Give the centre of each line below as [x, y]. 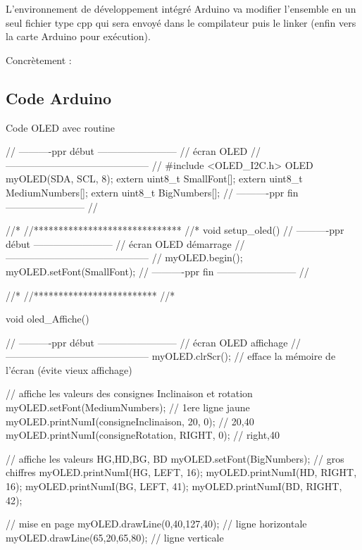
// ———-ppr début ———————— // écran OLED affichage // [154, 342]
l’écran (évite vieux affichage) [69, 369]
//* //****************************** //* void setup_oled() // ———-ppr [175, 230]
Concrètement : [39, 60]
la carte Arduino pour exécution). [78, 36]
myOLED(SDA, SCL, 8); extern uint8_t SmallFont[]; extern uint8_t [154, 179]
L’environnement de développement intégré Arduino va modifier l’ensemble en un [181, 8]
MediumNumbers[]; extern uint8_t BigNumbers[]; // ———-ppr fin [152, 192]
